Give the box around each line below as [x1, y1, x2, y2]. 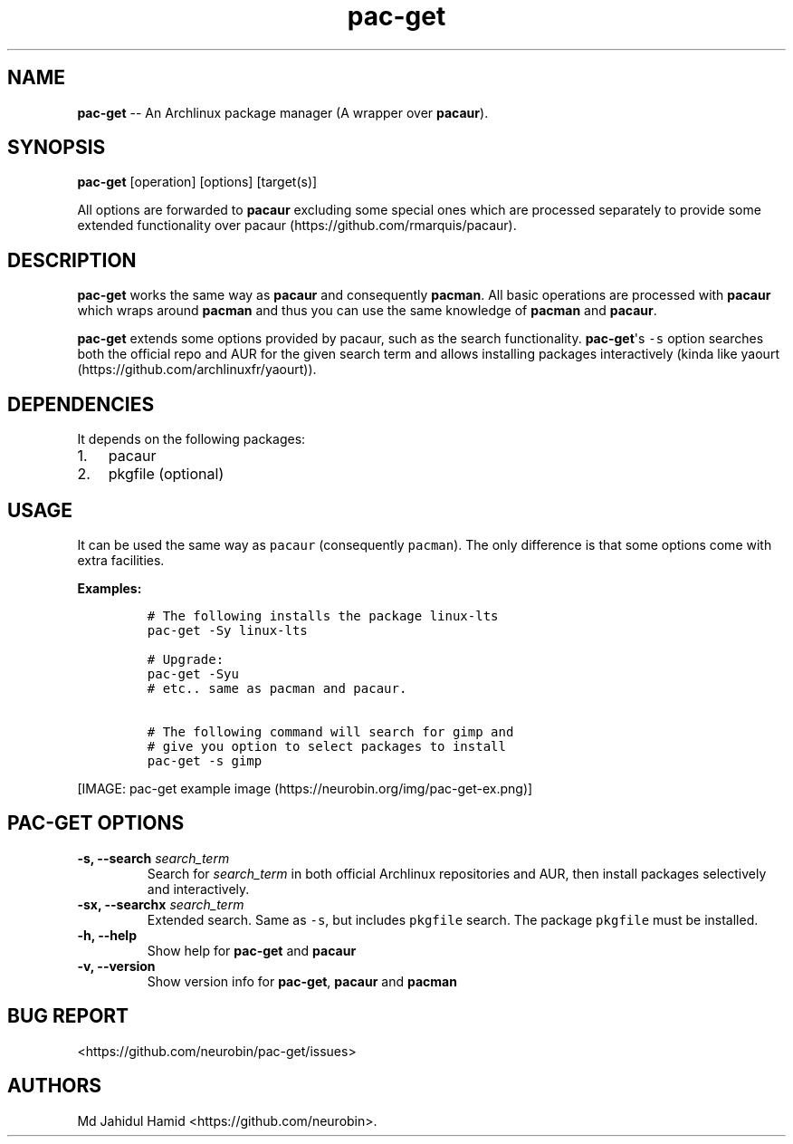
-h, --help [77, 927, 137, 943]
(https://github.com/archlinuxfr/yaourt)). [77, 361, 317, 378]
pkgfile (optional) [108, 465, 225, 484]
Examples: [77, 580, 142, 596]
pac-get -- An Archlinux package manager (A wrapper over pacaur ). [77, 104, 489, 120]
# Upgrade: [147, 651, 225, 667]
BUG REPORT [7, 1005, 129, 1028]
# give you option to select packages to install [147, 738, 506, 754]
